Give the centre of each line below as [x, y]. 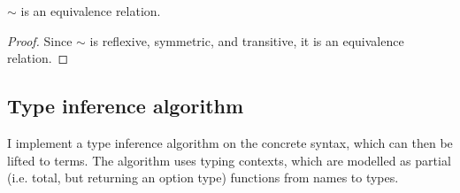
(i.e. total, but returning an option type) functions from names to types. [203, 178]
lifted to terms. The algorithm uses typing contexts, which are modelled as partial [229, 160]
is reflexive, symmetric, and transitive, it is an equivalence [247, 40]
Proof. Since [40, 40]
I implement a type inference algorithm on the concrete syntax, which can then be [230, 142]
